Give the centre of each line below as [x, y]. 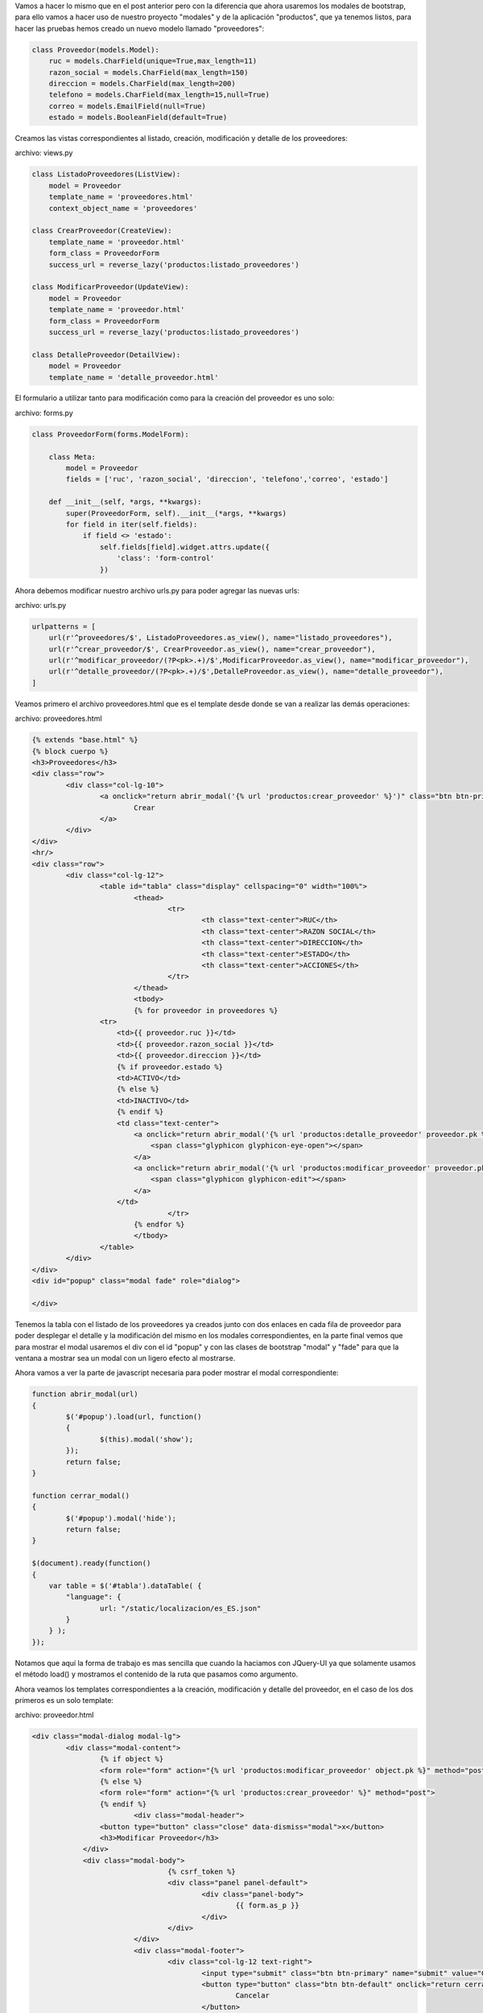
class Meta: [72, 457]
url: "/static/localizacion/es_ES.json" [180, 1608]
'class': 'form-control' [166, 558]
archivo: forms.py [44, 413]
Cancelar [252, 1996]
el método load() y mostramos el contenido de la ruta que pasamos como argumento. [156, 1674]
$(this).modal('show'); [146, 1439]
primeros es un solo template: [64, 1701]
